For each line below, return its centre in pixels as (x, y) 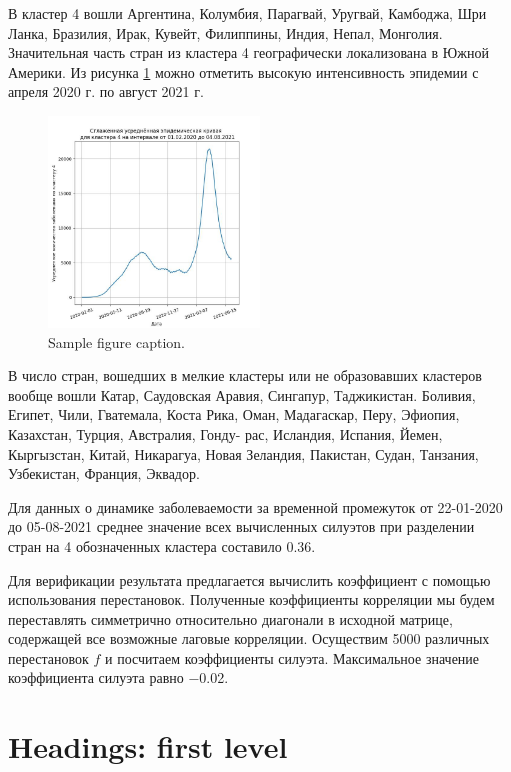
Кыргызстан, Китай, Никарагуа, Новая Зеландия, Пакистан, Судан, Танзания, (243, 453)
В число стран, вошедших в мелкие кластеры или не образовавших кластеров (245, 375)
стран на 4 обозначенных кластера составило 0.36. (162, 545)
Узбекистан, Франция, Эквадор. (104, 473)
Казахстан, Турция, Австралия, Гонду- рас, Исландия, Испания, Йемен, (225, 433)
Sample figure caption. (116, 341)
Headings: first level (148, 746)
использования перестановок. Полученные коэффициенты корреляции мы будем (251, 599)
